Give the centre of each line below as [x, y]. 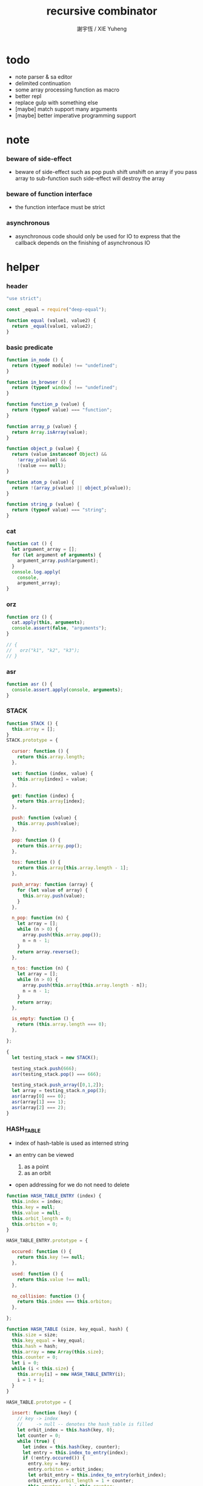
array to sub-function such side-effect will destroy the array [90, 178]
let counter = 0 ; [39, 1435]
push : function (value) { [45, 818]
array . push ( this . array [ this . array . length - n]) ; [85, 985]
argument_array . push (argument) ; [58, 561]
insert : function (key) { [45, 1413]
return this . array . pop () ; [50, 846]
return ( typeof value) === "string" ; [59, 510]
